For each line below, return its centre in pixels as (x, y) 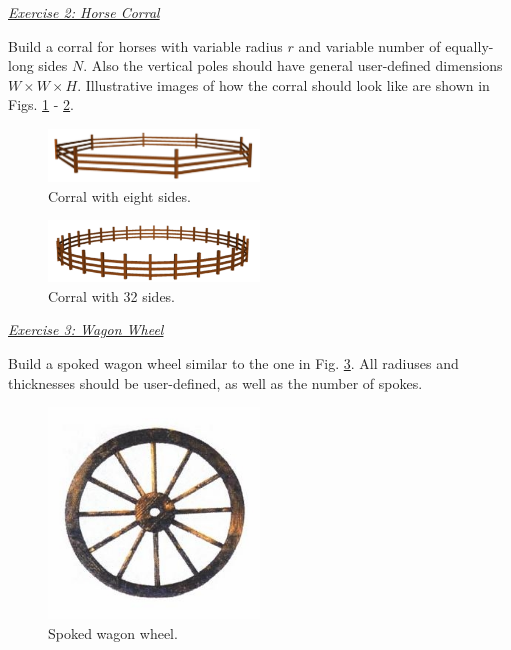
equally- (469, 45)
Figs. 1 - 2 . (41, 104)
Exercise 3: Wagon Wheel (86, 329)
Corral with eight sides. (119, 195)
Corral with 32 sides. (112, 295)
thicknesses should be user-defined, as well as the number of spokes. (215, 382)
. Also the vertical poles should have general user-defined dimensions (293, 65)
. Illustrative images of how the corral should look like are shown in (283, 84)
